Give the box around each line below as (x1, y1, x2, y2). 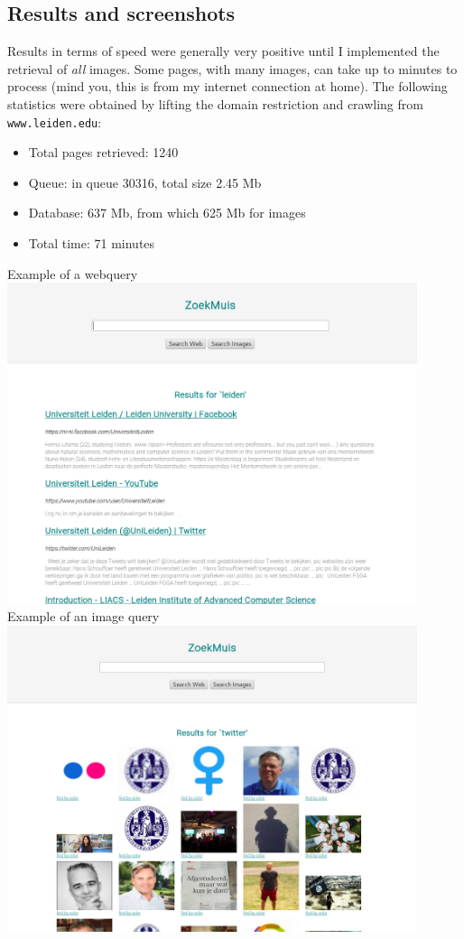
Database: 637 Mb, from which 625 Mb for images (28, 203, 306, 222)
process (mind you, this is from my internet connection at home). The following (7, 77, 448, 96)
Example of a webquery (7, 264, 138, 283)
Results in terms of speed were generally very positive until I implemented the (7, 42, 440, 60)
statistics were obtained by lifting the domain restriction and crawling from (7, 94, 423, 113)
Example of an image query (7, 607, 160, 626)
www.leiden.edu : (7, 112, 102, 131)
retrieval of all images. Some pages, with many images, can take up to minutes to (7, 59, 458, 78)
